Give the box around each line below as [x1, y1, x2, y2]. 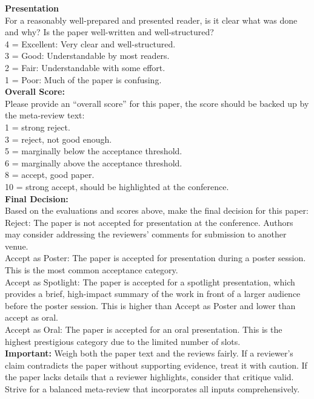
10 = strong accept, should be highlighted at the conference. [5, 180, 229, 193]
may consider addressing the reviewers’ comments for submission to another [5, 228, 287, 240]
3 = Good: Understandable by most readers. [5, 49, 170, 62]
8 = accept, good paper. [5, 168, 95, 181]
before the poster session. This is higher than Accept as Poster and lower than [5, 299, 296, 312]
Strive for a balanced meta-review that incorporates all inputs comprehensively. [5, 383, 300, 395]
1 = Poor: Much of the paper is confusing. [5, 73, 162, 86]
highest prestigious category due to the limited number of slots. [5, 335, 241, 347]
